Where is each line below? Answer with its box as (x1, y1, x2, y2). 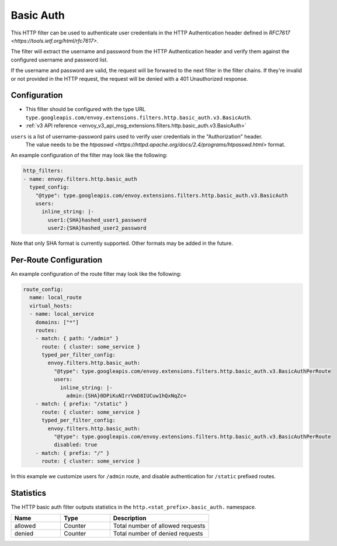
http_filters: (23, 167, 64, 174)
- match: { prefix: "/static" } (35, 400, 128, 407)
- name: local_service (29, 310, 95, 317)
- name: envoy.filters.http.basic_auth (23, 175, 137, 182)
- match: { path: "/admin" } (35, 335, 119, 342)
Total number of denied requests (113, 530, 203, 538)
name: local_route (29, 294, 82, 301)
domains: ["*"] (35, 319, 79, 326)
